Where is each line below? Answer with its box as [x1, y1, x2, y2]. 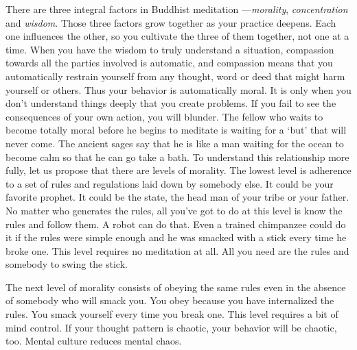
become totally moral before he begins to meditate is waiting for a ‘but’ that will [5, 123, 347, 137]
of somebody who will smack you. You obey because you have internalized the [5, 293, 334, 308]
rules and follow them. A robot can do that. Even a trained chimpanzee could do [5, 216, 346, 231]
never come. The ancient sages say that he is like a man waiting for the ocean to [5, 136, 344, 150]
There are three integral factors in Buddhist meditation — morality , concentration [5, 2, 348, 16]
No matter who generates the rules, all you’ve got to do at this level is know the [5, 203, 343, 217]
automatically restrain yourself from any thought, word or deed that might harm [5, 68, 345, 83]
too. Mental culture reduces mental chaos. [5, 334, 182, 348]
